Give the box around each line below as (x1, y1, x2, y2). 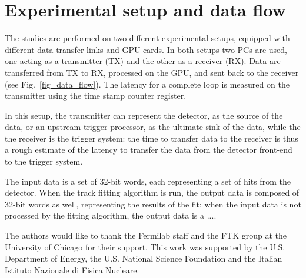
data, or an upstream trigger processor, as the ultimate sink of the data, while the (5, 120, 301, 133)
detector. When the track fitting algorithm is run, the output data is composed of (5, 186, 300, 199)
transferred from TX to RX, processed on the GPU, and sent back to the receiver (5, 66, 299, 78)
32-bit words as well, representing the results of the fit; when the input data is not (5, 197, 301, 210)
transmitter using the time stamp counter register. (5, 89, 187, 102)
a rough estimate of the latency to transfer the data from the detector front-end (5, 143, 292, 156)
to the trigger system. (5, 155, 83, 168)
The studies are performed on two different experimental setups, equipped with (5, 32, 290, 44)
